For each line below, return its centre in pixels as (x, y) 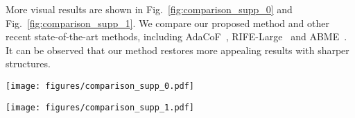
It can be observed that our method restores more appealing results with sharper (177, 50)
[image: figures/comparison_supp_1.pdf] (100, 107)
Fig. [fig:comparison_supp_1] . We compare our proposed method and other (167, 23)
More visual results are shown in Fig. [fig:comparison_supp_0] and (149, 9)
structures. (28, 64)
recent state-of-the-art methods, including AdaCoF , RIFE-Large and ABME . (176, 36)
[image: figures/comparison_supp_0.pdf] (100, 86)
